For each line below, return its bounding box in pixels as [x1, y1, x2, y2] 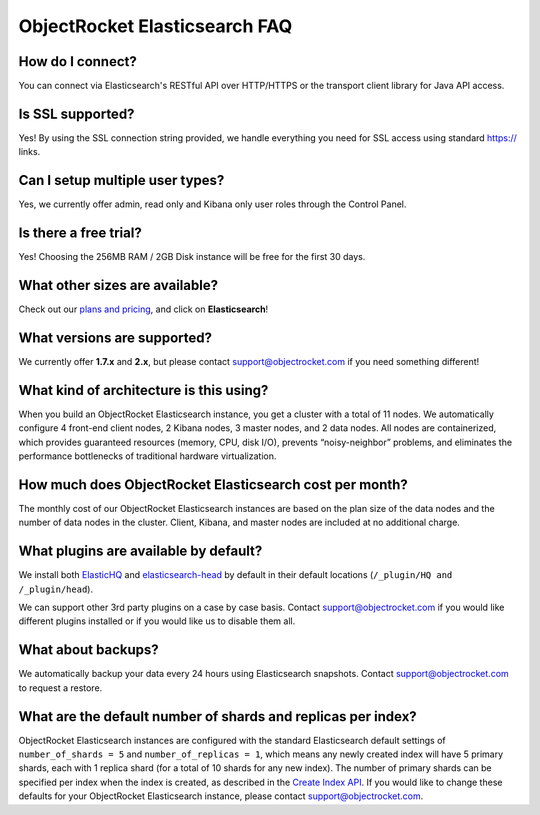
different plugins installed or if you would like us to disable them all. [18, 615, 296, 627]
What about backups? [18, 641, 159, 659]
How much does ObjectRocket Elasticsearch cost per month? [18, 476, 409, 493]
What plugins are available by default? [18, 543, 263, 560]
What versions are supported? [18, 329, 212, 346]
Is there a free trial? [18, 225, 142, 242]
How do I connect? [18, 53, 137, 70]
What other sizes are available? [18, 276, 219, 294]
